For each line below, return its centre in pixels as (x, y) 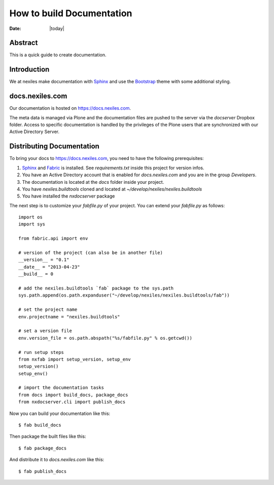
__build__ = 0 (36, 274)
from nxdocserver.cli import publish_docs (72, 402)
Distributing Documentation (55, 147)
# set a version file (45, 331)
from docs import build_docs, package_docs (73, 395)
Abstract (24, 43)
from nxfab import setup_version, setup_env (75, 359)
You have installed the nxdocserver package (68, 196)
